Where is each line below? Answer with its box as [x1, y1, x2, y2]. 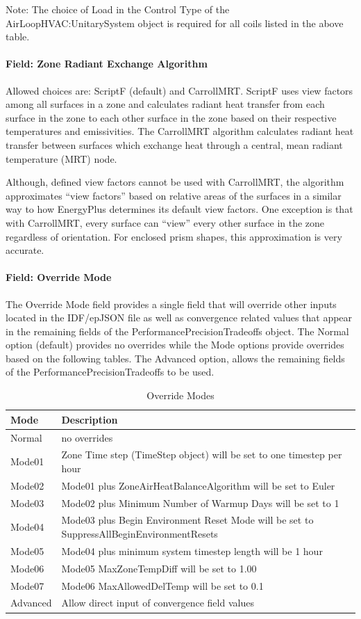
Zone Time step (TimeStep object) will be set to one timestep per [61, 447, 342, 462]
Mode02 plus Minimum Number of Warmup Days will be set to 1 [61, 495, 339, 510]
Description [61, 412, 118, 426]
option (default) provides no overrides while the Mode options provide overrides [6, 337, 344, 352]
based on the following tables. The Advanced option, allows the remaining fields [6, 351, 345, 365]
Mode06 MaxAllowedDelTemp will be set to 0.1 [61, 578, 264, 593]
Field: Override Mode [6, 270, 112, 284]
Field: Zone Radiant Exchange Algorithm [6, 56, 208, 71]
